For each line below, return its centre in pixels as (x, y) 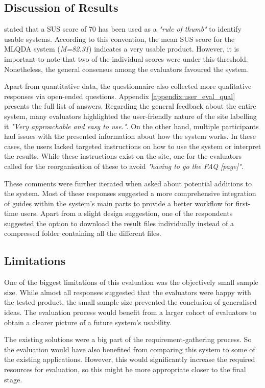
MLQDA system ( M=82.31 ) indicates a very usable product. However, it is (122, 49)
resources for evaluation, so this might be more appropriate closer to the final (125, 369)
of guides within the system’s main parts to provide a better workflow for (119, 203)
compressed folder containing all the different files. (83, 233)
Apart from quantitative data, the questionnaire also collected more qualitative (128, 86)
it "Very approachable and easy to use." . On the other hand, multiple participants (131, 126)
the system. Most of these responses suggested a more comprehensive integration (130, 193)
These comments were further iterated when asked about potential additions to (128, 183)
